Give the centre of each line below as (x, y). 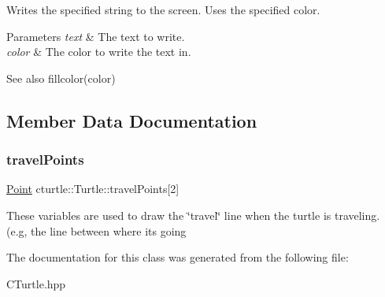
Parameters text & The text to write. (96, 36)
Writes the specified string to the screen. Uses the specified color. (163, 9)
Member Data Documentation (132, 120)
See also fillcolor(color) (61, 78)
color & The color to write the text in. (99, 52)
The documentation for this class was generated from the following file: (178, 257)
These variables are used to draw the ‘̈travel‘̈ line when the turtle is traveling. (193, 215)
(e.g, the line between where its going (96, 230)
